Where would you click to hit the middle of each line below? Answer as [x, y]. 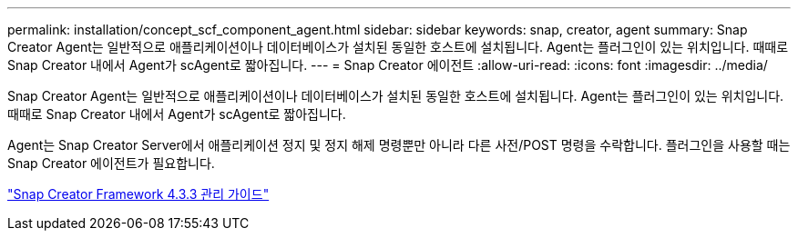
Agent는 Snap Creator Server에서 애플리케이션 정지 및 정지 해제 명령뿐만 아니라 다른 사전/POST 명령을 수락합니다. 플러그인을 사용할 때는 [399, 145]
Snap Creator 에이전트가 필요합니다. [111, 163]
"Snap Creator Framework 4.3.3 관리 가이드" [138, 194]
